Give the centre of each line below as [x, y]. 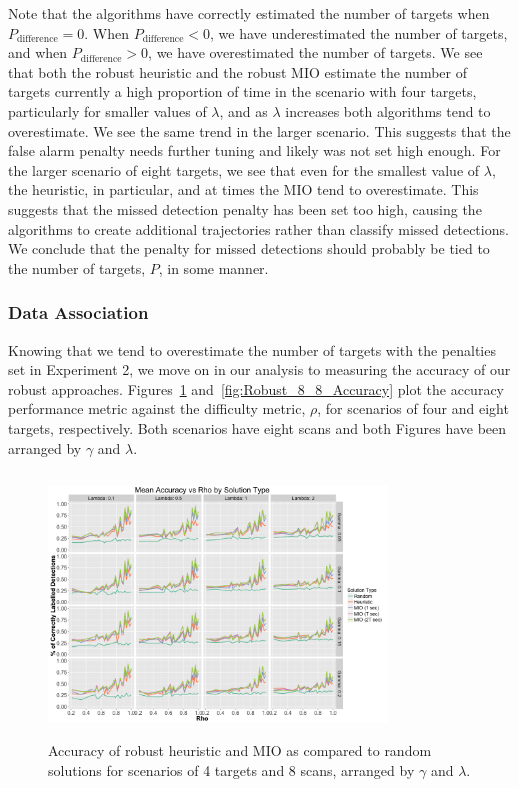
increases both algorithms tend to [388, 110]
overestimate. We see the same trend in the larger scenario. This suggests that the [259, 130]
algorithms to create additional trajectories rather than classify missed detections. [258, 228]
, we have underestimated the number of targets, [359, 32]
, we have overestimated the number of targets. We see [315, 52]
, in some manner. [213, 267]
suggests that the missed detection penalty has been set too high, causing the [245, 208]
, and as [243, 110]
